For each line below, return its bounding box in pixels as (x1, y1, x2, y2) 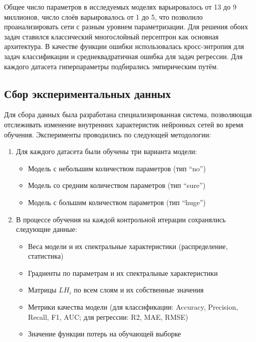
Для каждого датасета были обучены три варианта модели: (16, 146, 197, 157)
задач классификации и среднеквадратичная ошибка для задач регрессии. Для (4, 51, 243, 61)
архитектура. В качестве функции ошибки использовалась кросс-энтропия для (4, 41, 244, 52)
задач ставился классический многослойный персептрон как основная (4, 31, 219, 41)
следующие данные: (16, 224, 77, 234)
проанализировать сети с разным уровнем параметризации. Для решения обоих (4, 21, 248, 32)
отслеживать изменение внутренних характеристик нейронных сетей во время (4, 119, 243, 129)
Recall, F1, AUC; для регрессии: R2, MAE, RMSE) (28, 311, 188, 322)
